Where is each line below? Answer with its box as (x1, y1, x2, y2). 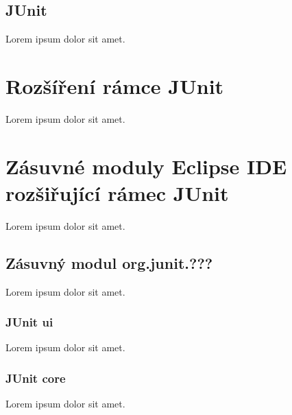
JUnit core (5, 369, 66, 386)
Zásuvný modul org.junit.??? (5, 252, 213, 273)
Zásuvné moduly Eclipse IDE (5, 152, 287, 180)
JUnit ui (5, 313, 53, 331)
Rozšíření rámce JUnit (5, 71, 224, 99)
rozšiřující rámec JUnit (5, 178, 229, 206)
